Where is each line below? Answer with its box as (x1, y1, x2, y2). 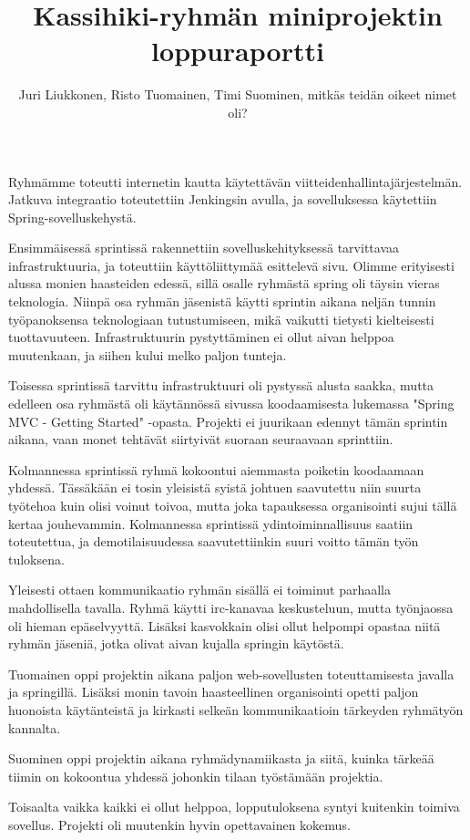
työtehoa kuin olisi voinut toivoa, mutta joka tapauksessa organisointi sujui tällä (8, 496, 457, 514)
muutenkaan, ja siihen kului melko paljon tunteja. (8, 345, 287, 364)
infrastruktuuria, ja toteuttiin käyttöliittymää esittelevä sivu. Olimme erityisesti (8, 255, 455, 275)
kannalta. (8, 718, 61, 737)
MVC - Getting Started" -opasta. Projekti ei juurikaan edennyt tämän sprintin (8, 411, 448, 430)
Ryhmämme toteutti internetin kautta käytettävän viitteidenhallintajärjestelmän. (8, 171, 463, 191)
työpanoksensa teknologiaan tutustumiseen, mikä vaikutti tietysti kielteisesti (8, 309, 434, 328)
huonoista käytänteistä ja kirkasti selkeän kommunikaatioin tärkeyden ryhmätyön (8, 700, 464, 719)
